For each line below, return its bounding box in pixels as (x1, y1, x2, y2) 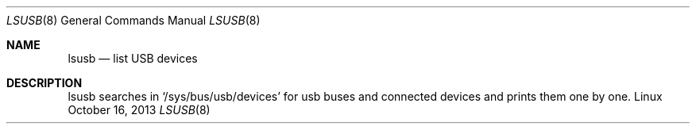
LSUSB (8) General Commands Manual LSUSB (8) (6, 13, 261, 27)
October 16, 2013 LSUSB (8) (68, 103, 211, 117)
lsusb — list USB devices (68, 52, 198, 65)
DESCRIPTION (6, 76, 83, 90)
